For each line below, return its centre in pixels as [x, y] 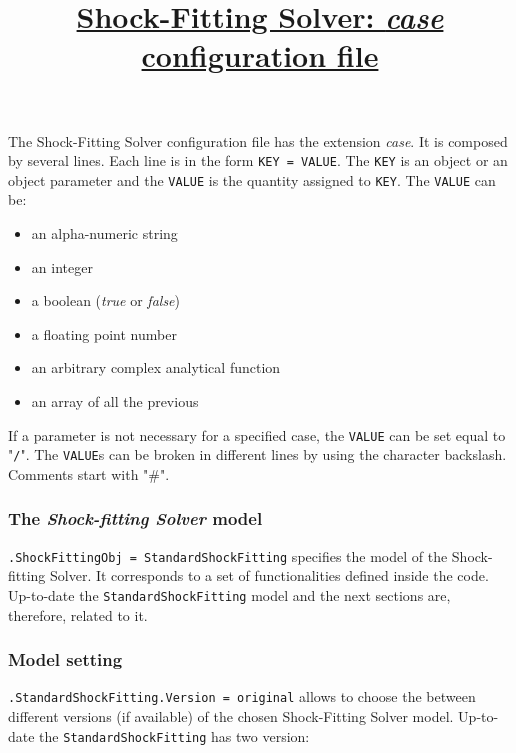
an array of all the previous [115, 401]
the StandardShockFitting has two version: [174, 735]
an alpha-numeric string [104, 233]
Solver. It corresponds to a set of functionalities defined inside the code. [269, 575]
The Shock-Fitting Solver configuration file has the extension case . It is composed [258, 140]
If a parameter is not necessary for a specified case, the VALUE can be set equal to [257, 434]
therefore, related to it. [78, 614]
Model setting [65, 659]
